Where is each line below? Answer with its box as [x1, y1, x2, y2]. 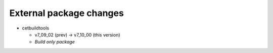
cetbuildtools [22, 25, 50, 31]
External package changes [9, 7, 124, 18]
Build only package [34, 39, 75, 45]
